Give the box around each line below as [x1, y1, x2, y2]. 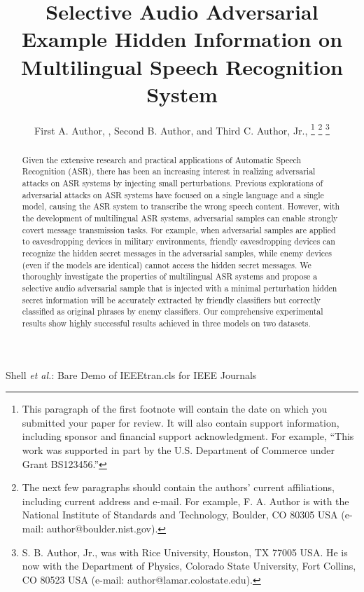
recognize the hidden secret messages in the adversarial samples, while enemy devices [22, 247, 332, 259]
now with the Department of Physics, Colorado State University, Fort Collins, [22, 558, 356, 573]
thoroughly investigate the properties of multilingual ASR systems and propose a [22, 270, 318, 282]
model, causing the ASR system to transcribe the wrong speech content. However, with [22, 200, 340, 212]
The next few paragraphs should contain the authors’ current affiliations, [22, 480, 335, 495]
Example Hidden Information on [21, 25, 343, 53]
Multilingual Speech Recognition [21, 52, 343, 81]
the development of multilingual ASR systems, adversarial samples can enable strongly [22, 212, 338, 224]
